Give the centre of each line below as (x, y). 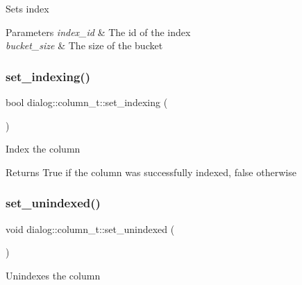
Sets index (27, 8)
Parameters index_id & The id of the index (98, 32)
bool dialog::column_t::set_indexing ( (87, 102)
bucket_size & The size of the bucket (84, 45)
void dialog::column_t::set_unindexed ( (90, 228)
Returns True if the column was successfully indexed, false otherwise (151, 172)
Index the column (43, 149)
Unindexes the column (53, 275)
